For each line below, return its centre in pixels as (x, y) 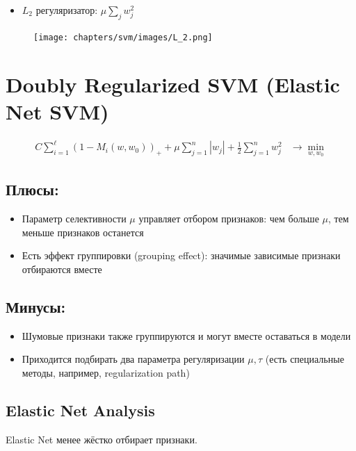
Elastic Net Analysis (80, 410)
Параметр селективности (74, 219)
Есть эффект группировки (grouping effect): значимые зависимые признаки (181, 255)
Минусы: (36, 306)
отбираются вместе (62, 269)
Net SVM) (57, 111)
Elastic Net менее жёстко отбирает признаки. (102, 439)
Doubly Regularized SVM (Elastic (173, 84)
